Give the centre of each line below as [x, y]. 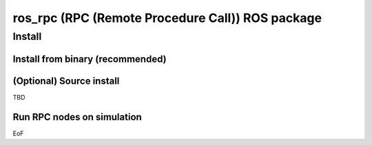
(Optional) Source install [66, 81]
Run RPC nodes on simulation [77, 117]
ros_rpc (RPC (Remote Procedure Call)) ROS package [167, 18]
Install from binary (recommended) [90, 59]
